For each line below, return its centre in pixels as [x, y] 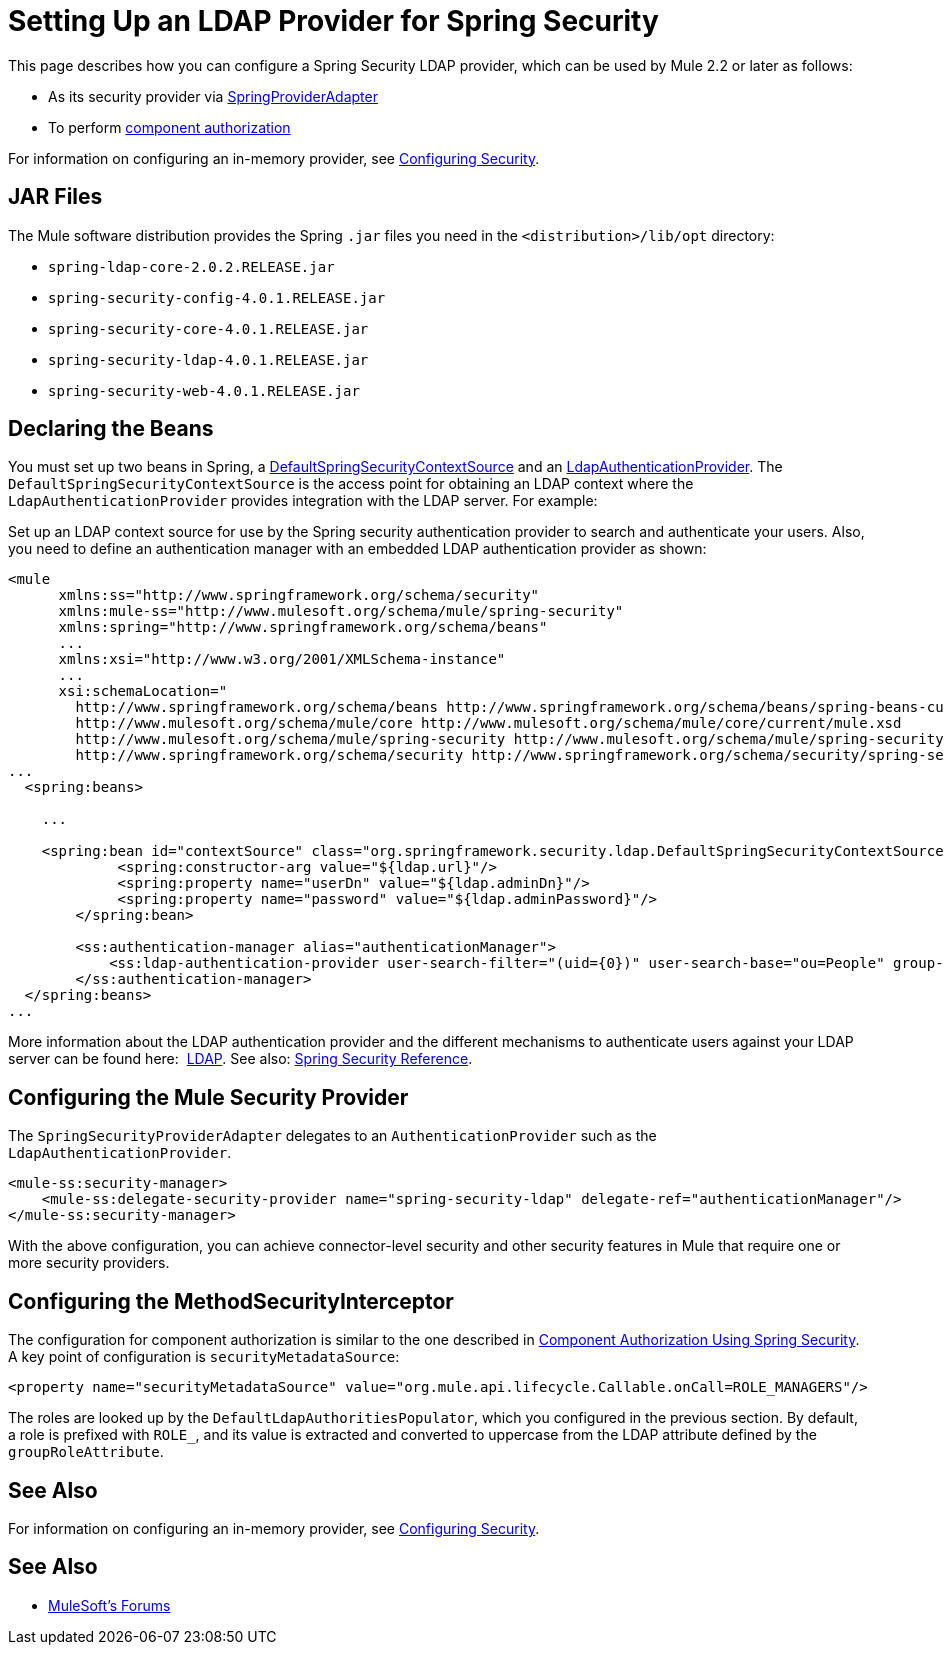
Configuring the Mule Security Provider [208, 1097]
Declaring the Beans [111, 429]
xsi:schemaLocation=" [143, 691]
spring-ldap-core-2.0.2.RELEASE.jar [191, 266]
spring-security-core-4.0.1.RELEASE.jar [208, 328]
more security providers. [89, 1263]
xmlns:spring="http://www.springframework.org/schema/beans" [303, 627]
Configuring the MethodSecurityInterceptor [231, 1301]
